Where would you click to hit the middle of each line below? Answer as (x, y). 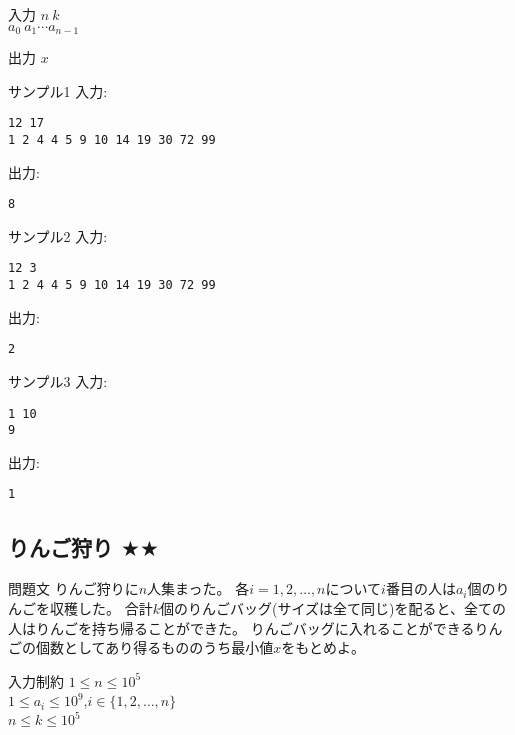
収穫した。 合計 (101, 607)
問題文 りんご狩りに (73, 588)
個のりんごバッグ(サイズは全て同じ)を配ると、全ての (332, 607)
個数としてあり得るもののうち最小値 (154, 647)
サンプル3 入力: (58, 380)
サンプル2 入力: (58, 235)
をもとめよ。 (323, 647)
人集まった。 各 (198, 588)
